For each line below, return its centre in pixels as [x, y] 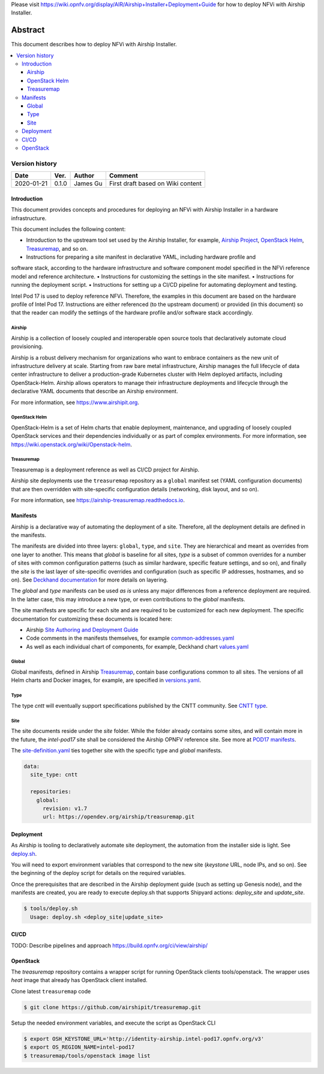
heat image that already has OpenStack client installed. [79, 980]
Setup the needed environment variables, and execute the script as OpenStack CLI [113, 1023]
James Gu [88, 183]
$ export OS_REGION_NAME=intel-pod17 [79, 1047]
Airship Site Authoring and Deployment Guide [82, 630]
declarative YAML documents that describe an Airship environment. [94, 391]
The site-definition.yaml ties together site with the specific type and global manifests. [117, 750]
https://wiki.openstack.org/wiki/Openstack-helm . [71, 444]
